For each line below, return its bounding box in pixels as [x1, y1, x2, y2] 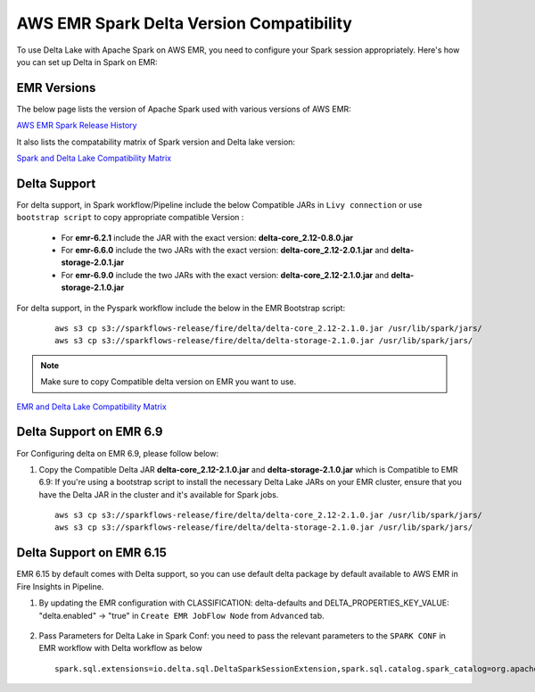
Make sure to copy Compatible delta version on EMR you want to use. [40, 376, 297, 387]
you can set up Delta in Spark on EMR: [16, 56, 158, 67]
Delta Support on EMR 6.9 [16, 424, 163, 440]
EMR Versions [16, 80, 96, 95]
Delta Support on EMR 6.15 [16, 545, 167, 561]
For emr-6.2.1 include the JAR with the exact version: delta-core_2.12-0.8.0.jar [61, 232, 354, 243]
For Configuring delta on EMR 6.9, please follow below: [16, 448, 218, 458]
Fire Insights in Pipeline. [16, 581, 104, 592]
